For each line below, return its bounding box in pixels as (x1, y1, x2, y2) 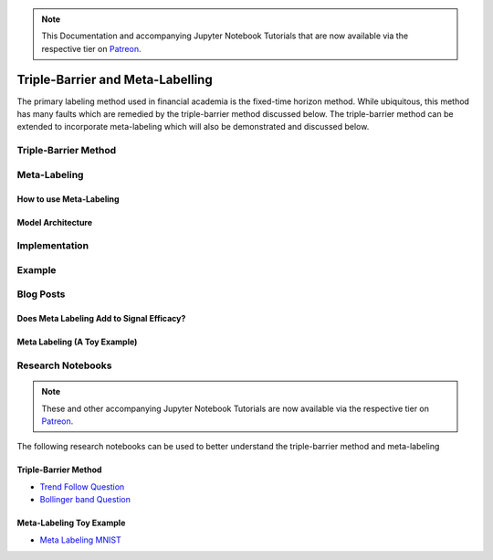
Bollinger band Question (39, 494, 131, 505)
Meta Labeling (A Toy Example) (16, 336, 138, 347)
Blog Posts (16, 288, 66, 301)
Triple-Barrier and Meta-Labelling (16, 71, 214, 87)
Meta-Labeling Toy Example (16, 517, 126, 529)
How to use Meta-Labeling (16, 193, 120, 205)
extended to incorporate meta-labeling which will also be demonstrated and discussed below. (16, 122, 370, 132)
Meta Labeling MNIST (39, 534, 122, 545)
